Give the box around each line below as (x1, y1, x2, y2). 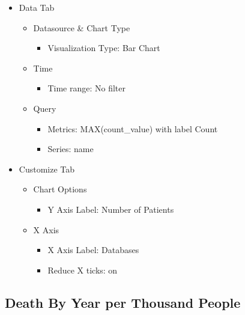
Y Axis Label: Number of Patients (47, 203, 174, 215)
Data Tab (19, 1, 55, 13)
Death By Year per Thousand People (5, 293, 241, 311)
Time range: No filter (47, 82, 126, 94)
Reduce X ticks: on (47, 263, 118, 276)
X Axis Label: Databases (47, 243, 139, 256)
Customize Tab (19, 162, 75, 175)
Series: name (47, 142, 94, 155)
